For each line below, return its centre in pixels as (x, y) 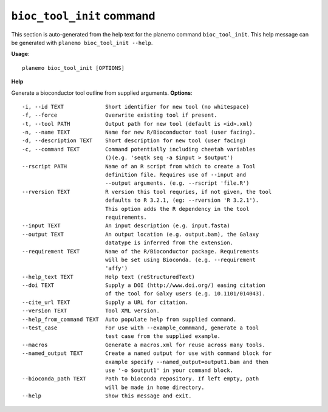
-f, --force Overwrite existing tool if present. (120, 115)
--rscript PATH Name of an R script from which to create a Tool (139, 166)
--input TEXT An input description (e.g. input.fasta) (126, 226)
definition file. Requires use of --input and (176, 175)
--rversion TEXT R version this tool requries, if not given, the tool (147, 192)
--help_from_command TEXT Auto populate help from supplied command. (129, 319)
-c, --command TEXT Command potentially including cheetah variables (139, 149)
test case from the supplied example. (163, 336)
